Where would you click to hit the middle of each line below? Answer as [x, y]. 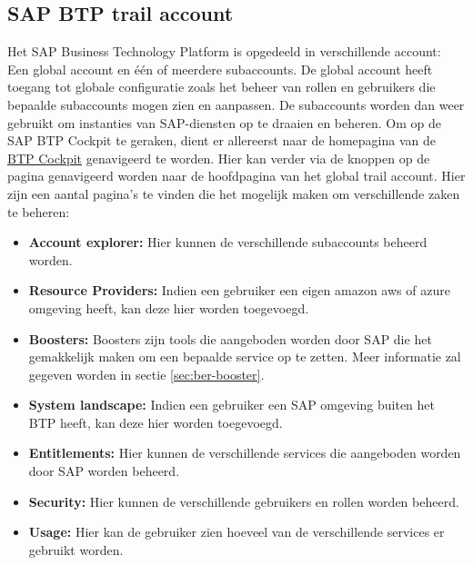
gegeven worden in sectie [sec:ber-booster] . [146, 374]
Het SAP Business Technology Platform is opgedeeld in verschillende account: [224, 51]
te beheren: [39, 211]
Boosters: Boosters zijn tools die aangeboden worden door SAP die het [230, 338]
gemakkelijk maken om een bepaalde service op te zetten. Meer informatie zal [245, 357]
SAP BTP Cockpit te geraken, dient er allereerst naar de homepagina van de [222, 140]
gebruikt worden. [76, 549]
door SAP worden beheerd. [104, 471]
